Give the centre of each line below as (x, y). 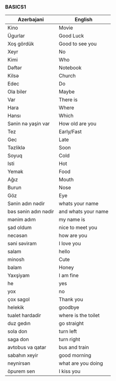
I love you (70, 243)
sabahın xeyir (23, 355)
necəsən (18, 235)
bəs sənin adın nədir (31, 211)
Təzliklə (16, 147)
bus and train (74, 348)
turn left (68, 331)
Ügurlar (16, 36)
